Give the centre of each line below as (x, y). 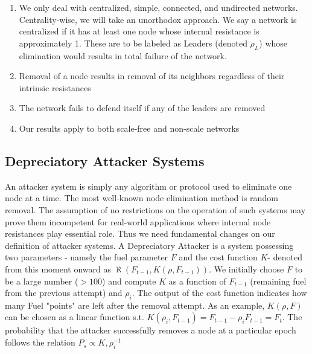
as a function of (197, 281)
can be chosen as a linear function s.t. (75, 317)
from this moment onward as (58, 269)
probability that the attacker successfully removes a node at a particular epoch (151, 330)
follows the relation (40, 342)
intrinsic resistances (55, 87)
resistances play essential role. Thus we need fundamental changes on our (140, 233)
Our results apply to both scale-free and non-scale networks (129, 128)
